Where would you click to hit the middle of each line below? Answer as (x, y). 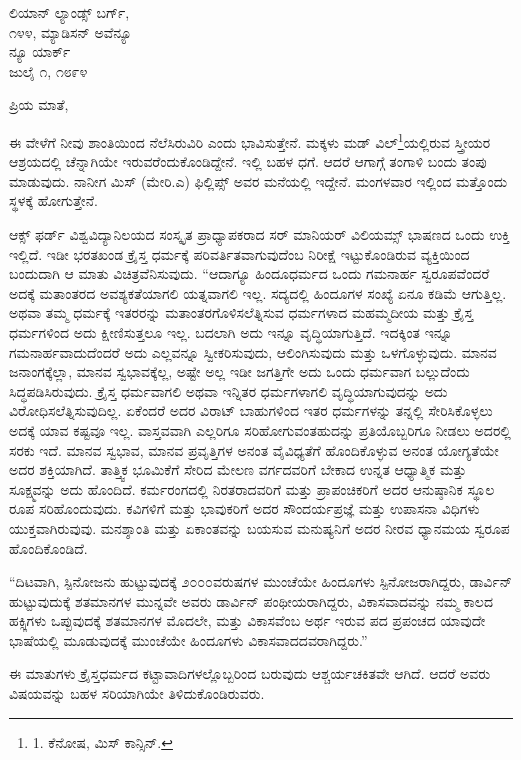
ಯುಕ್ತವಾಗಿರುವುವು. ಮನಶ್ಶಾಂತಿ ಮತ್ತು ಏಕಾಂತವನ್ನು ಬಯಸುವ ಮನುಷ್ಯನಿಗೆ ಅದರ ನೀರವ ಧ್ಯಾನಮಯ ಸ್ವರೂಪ (259, 527)
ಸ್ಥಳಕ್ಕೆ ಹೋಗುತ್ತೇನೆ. (53, 200)
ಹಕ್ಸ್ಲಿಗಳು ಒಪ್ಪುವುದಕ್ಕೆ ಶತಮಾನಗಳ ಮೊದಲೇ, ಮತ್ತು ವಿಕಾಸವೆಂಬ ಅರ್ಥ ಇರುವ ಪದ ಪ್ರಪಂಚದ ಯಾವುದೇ (247, 620)
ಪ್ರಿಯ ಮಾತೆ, (39, 104)
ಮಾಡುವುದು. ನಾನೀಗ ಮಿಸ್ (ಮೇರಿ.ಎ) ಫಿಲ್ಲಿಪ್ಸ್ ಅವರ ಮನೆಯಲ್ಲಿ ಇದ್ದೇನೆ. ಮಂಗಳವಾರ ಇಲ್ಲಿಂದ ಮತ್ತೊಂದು (258, 180)
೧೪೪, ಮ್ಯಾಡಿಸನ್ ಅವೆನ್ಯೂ (70, 31)
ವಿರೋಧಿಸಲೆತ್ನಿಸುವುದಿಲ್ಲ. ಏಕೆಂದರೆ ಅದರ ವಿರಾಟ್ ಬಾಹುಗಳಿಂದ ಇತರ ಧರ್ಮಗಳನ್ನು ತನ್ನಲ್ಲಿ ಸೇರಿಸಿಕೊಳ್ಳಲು (251, 410)
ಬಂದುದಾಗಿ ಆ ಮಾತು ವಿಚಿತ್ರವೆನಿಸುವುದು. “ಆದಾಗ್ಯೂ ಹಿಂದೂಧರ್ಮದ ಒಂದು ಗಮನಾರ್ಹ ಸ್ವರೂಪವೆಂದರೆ (249, 273)
